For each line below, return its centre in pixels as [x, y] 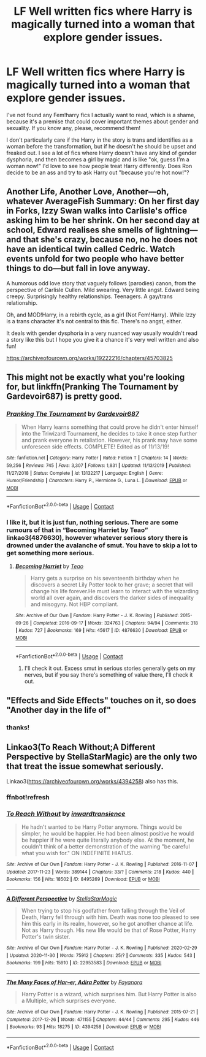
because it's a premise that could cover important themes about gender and [103, 121]
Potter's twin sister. [46, 936]
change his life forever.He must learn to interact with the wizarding [115, 591]
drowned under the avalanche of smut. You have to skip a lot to [102, 545]
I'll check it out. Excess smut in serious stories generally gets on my [110, 668]
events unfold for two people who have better [95, 259]
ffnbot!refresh [28, 797]
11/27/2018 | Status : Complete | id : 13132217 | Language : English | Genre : [85, 473]
